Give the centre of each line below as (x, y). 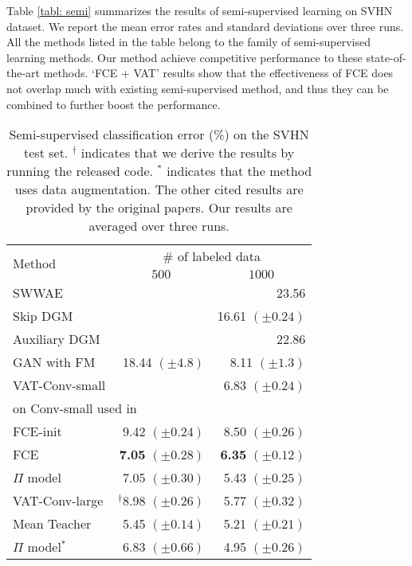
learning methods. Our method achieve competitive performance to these (184, 57)
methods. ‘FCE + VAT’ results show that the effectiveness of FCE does (218, 73)
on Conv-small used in (75, 408)
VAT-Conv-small (59, 385)
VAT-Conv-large (58, 501)
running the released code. (80, 171)
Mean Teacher (52, 524)
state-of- (386, 57)
